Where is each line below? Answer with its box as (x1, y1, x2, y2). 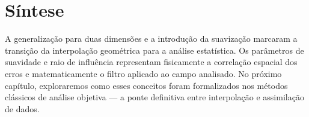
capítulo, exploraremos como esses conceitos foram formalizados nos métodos (5, 79, 288, 91)
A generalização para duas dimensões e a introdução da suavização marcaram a (5, 32, 298, 45)
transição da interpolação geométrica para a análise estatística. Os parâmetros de (5, 44, 304, 56)
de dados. (5, 102, 40, 115)
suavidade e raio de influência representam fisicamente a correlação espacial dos (5, 56, 298, 68)
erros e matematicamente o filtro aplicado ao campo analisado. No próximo (5, 67, 282, 79)
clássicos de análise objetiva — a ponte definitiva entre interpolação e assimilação (5, 91, 304, 103)
